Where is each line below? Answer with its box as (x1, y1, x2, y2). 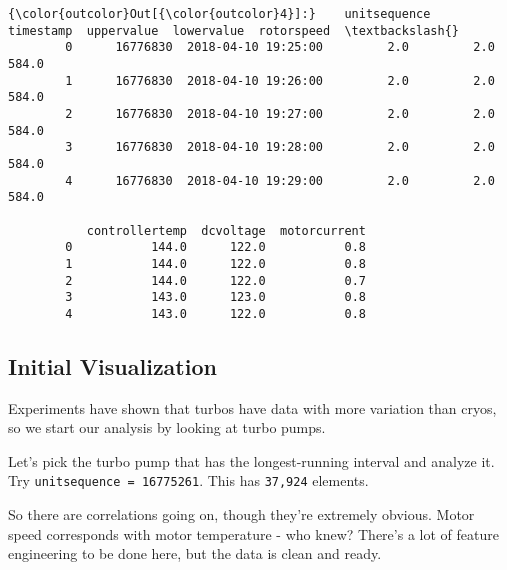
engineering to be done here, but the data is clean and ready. (8, 543, 382, 564)
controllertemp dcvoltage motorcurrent (86, 223, 366, 238)
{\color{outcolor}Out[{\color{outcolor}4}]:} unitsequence (8, 7, 431, 21)
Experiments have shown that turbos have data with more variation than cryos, (8, 397, 497, 418)
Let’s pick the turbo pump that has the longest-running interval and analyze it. (8, 450, 495, 471)
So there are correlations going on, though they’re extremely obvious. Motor (8, 504, 475, 525)
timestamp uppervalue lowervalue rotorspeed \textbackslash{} (8, 23, 460, 38)
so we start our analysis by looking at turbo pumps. (8, 417, 326, 438)
